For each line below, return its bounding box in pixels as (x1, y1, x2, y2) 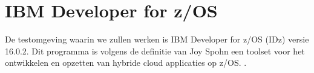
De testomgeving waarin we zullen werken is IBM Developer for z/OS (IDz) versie (5, 33, 309, 45)
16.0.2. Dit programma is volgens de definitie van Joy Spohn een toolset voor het (5, 44, 305, 57)
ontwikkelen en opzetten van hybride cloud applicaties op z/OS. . (5, 56, 247, 69)
